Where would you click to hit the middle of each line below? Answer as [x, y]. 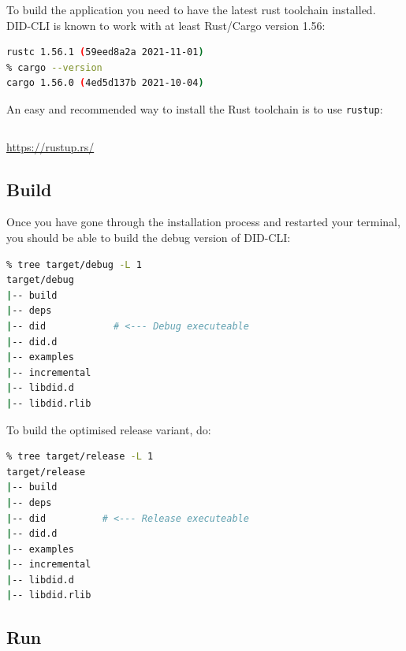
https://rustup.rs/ [50, 146]
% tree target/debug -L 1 [74, 264]
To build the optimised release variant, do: [109, 429]
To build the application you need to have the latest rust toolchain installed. [191, 9]
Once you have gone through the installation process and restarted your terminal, [203, 222]
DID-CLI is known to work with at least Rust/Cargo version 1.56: [166, 25]
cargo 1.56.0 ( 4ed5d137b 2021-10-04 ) [105, 83]
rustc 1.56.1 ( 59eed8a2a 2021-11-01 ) [105, 52]
